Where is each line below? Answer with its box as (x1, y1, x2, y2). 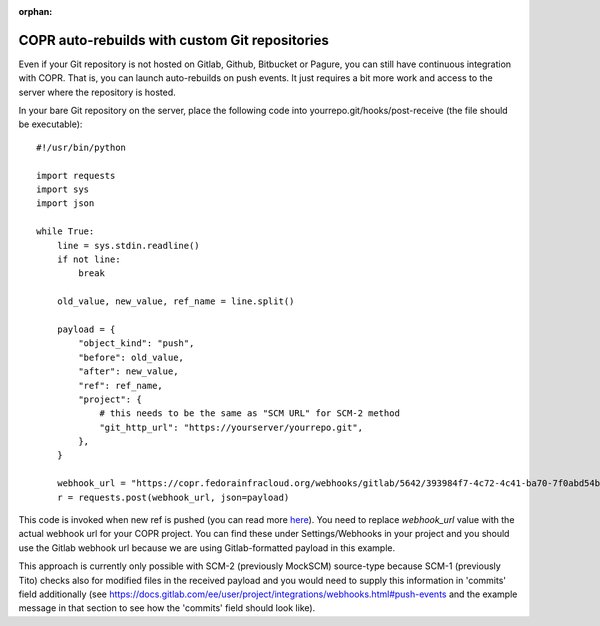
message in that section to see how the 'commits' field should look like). (18, 602, 316, 614)
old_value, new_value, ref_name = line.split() (56, 296, 295, 307)
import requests (36, 170, 116, 181)
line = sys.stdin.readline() (56, 240, 200, 251)
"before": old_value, (78, 351, 185, 363)
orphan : (18, 6, 53, 17)
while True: (36, 226, 95, 237)
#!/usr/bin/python (36, 141, 127, 153)
